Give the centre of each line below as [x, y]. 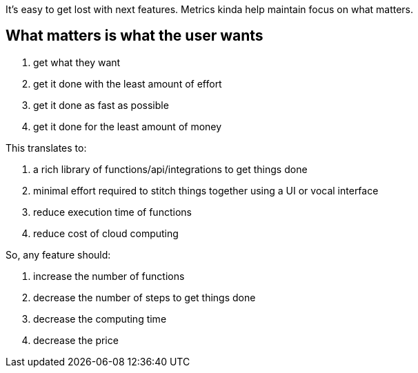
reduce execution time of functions [112, 212]
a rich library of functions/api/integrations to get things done [170, 169]
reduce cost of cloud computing [106, 233]
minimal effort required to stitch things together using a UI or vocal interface [206, 190]
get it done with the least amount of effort [128, 83]
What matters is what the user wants [135, 36]
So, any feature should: [58, 254]
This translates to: [46, 148]
